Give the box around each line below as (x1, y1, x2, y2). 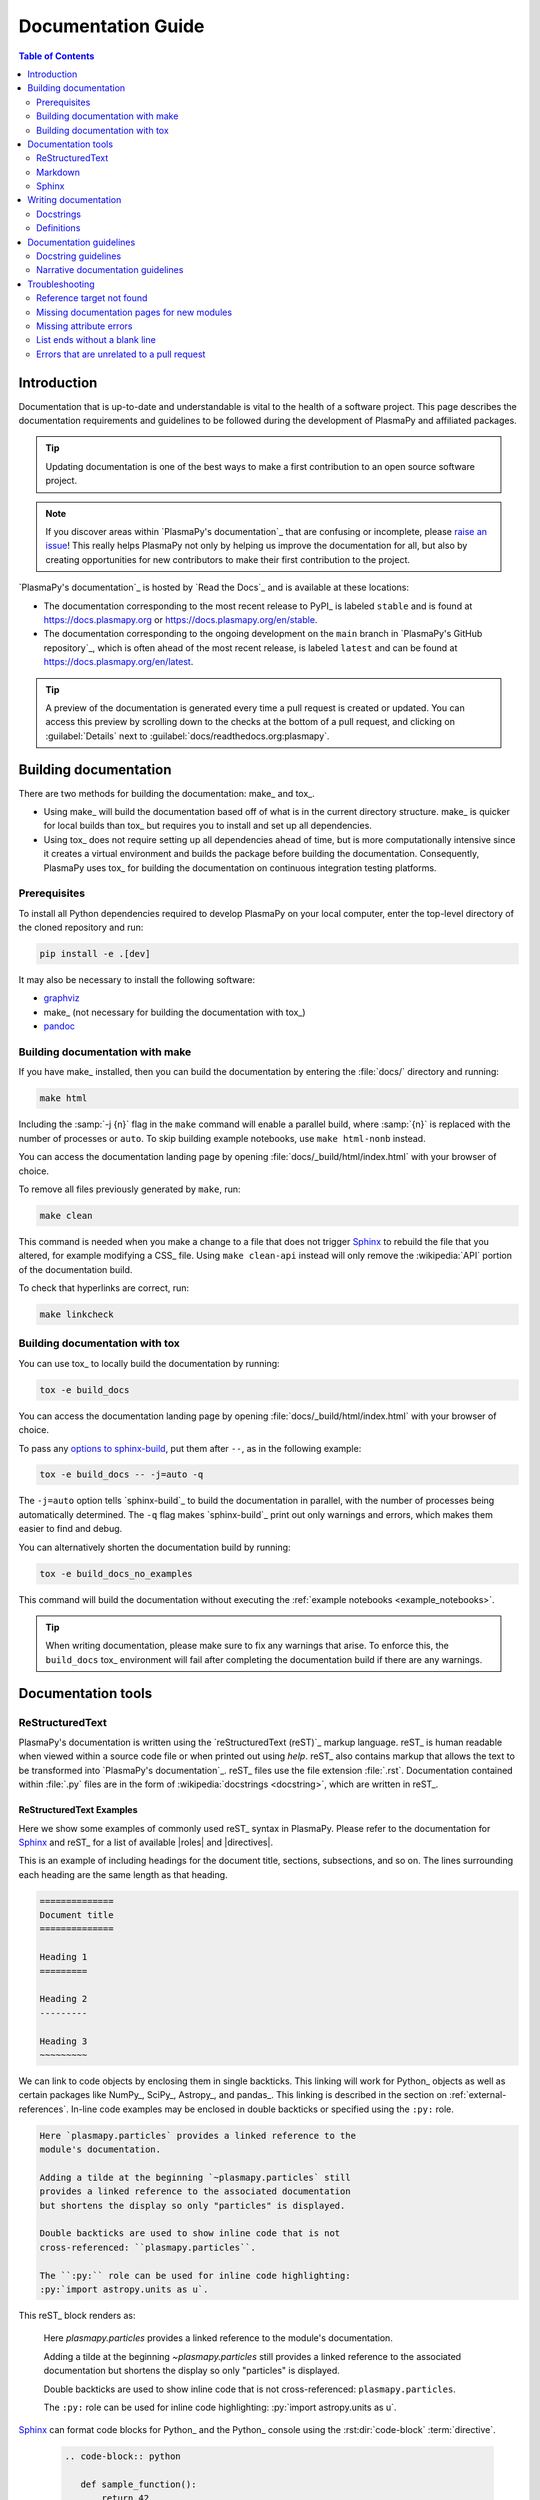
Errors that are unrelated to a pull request (36, 348, 206, 360)
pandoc (43, 1020, 75, 1032)
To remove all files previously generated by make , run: (18, 1183, 241, 1195)
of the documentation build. (18, 1263, 133, 1275)
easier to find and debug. (18, 1523, 123, 1535)
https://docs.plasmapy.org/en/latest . (43, 656, 194, 668)
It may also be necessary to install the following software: (18, 974, 255, 986)
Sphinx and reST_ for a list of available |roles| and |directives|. (18, 1836, 274, 1848)
